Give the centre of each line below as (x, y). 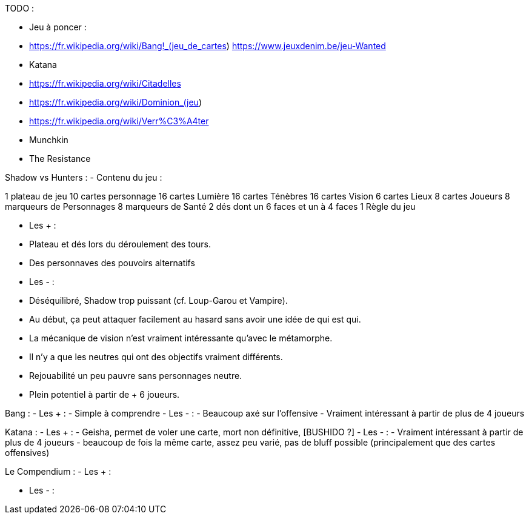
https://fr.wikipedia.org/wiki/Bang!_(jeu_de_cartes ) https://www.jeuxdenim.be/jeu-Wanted (208, 46)
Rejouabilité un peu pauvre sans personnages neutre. (136, 376)
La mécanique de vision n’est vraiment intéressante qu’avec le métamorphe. (181, 338)
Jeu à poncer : (58, 27)
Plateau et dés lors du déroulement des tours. (120, 244)
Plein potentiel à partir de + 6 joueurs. (105, 394)
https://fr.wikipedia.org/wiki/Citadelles (105, 83)
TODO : (20, 8)
